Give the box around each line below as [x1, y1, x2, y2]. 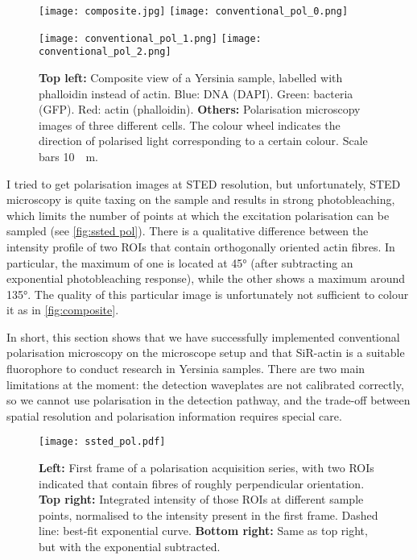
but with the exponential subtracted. [39, 538, 221, 555]
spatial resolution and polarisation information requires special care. [6, 407, 342, 424]
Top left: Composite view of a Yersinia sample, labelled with [39, 68, 343, 85]
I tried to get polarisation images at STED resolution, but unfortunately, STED [6, 175, 401, 192]
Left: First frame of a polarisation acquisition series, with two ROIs [39, 459, 374, 476]
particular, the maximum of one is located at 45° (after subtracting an [6, 254, 353, 271]
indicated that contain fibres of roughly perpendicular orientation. [39, 475, 365, 492]
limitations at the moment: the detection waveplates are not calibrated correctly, [6, 375, 404, 392]
